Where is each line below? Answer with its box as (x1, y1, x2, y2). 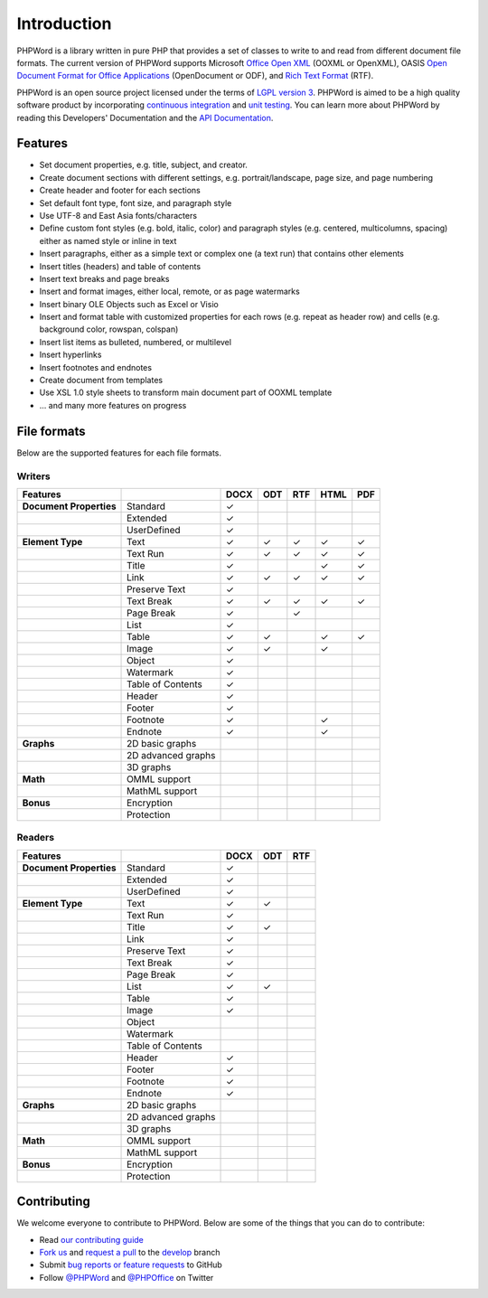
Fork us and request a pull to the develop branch (39, 1246, 221, 1257)
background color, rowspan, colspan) (39, 324, 179, 334)
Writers (16, 470, 51, 483)
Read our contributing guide (39, 1234, 145, 1245)
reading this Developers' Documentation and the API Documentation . (16, 112, 274, 123)
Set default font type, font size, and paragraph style (39, 197, 232, 208)
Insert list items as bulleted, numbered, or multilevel (39, 336, 232, 347)
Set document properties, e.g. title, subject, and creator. (39, 159, 249, 171)
